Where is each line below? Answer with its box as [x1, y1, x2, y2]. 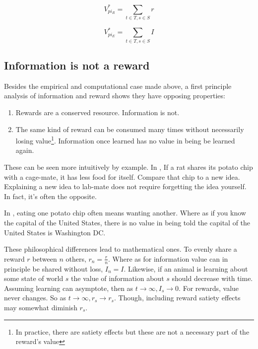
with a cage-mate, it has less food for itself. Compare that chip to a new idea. [4, 171, 240, 182]
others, [65, 253, 86, 264]
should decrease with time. [172, 273, 253, 283]
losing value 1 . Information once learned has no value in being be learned [15, 134, 235, 145]
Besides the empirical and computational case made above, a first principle [4, 80, 232, 91]
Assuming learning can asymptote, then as [4, 282, 133, 293]
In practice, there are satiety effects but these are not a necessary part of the [15, 326, 250, 337]
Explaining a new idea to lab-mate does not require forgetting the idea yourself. [4, 181, 247, 192]
